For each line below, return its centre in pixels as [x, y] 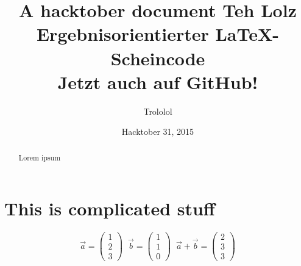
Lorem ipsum [40, 157]
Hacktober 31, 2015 [158, 131]
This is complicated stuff [110, 208]
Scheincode [158, 58]
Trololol [158, 111]
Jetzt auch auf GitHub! [158, 81]
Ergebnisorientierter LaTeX [154, 34]
